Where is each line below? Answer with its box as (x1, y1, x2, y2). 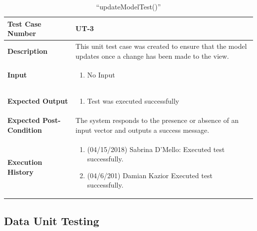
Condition (7, 124, 42, 135)
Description (7, 45, 48, 56)
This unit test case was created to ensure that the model (75, 41, 247, 51)
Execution (7, 157, 43, 167)
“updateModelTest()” (96, 1, 161, 11)
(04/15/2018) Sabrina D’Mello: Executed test (87, 144, 225, 154)
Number (7, 28, 36, 38)
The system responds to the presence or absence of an (75, 115, 239, 125)
